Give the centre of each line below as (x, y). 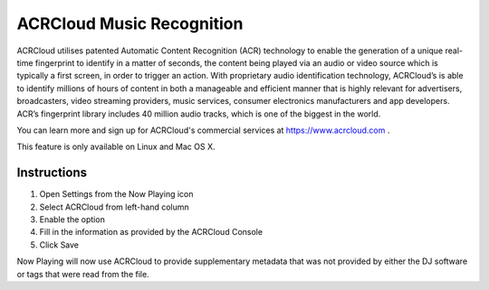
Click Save (59, 245)
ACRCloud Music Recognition (130, 23)
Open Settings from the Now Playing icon (116, 194)
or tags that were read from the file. (83, 274)
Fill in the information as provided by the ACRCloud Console (151, 232)
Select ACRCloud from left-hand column (114, 207)
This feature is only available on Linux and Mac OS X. (116, 147)
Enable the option (72, 219)
